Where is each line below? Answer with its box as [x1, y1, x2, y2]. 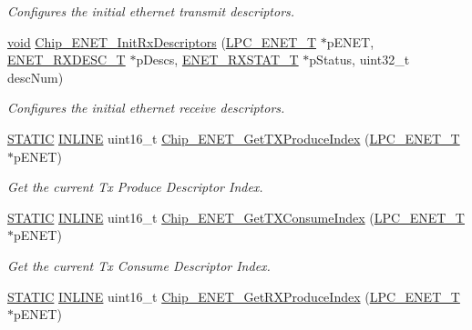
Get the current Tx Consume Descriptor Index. [7, 255, 271, 275]
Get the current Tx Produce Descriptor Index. [7, 177, 263, 196]
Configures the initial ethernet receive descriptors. [7, 98, 285, 117]
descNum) [7, 67, 64, 86]
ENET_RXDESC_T [7, 50, 126, 69]
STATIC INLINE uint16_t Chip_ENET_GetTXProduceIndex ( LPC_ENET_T [7, 128, 460, 147]
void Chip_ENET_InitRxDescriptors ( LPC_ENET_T [7, 32, 317, 51]
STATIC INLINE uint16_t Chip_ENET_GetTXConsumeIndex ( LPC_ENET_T [7, 207, 465, 226]
